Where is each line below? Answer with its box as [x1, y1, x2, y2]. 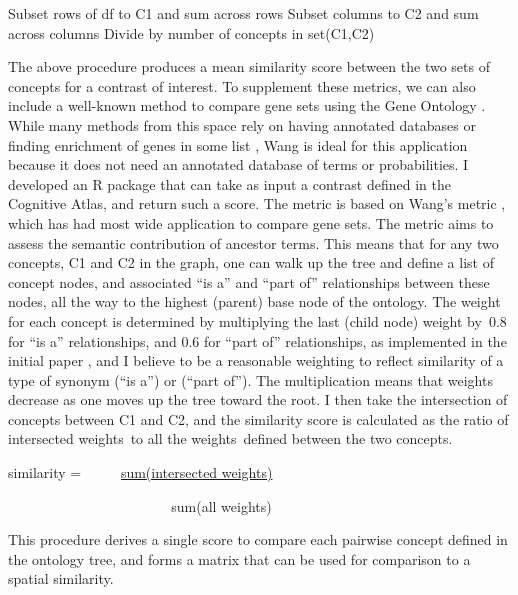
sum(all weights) [171, 495, 272, 516]
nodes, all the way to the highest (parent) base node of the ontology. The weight [8, 291, 501, 312]
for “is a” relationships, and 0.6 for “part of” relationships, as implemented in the [8, 330, 507, 351]
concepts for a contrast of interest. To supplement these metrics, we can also [8, 75, 476, 96]
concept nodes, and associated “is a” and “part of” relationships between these [8, 271, 490, 292]
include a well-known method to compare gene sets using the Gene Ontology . [8, 95, 486, 116]
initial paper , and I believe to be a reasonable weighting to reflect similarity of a [8, 350, 504, 371]
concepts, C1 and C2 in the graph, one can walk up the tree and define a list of [8, 252, 494, 273]
